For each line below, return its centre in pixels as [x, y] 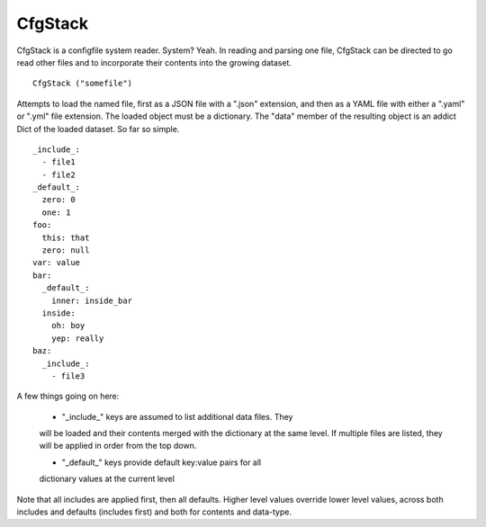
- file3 [68, 376]
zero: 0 [58, 200]
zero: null [66, 250]
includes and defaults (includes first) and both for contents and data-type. [154, 512]
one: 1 [56, 212]
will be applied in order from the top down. [118, 446]
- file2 [58, 174]
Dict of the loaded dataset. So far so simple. [98, 129]
